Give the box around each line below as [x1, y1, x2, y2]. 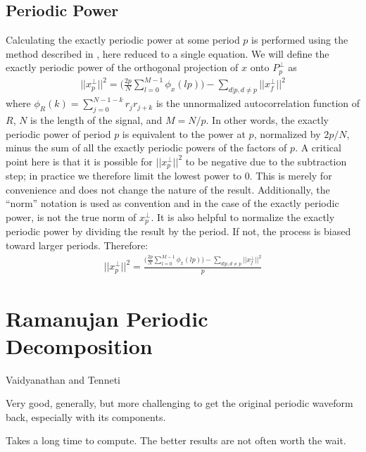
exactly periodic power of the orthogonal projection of [6, 60, 239, 75]
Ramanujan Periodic [6, 303, 208, 332]
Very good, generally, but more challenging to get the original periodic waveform [6, 396, 353, 410]
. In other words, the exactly [206, 112, 329, 127]
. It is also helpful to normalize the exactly [151, 209, 335, 224]
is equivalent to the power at [122, 126, 246, 141]
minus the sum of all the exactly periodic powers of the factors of [6, 140, 287, 155]
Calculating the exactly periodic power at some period [6, 32, 240, 47]
